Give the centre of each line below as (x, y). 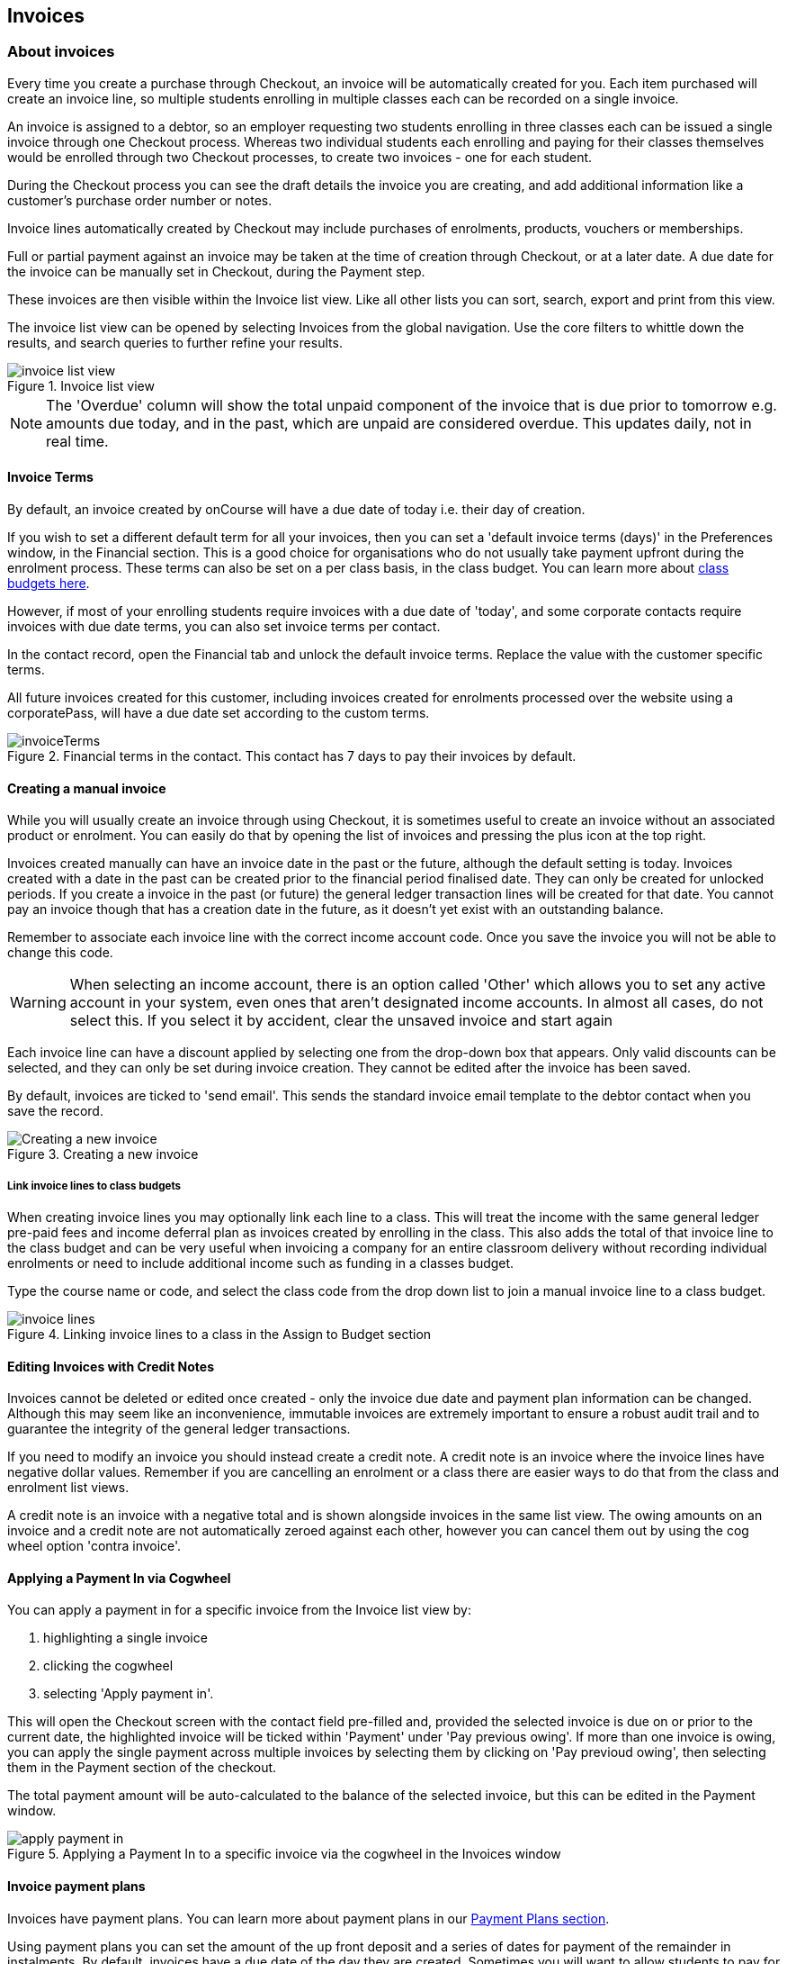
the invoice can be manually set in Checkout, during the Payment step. (216, 271)
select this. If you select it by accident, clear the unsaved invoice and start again (341, 1021)
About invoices (61, 52)
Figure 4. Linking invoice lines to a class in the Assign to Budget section (219, 1335)
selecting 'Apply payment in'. (129, 1694)
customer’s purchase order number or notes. (140, 200)
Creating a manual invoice (87, 788)
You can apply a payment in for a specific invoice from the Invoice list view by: (240, 1610)
